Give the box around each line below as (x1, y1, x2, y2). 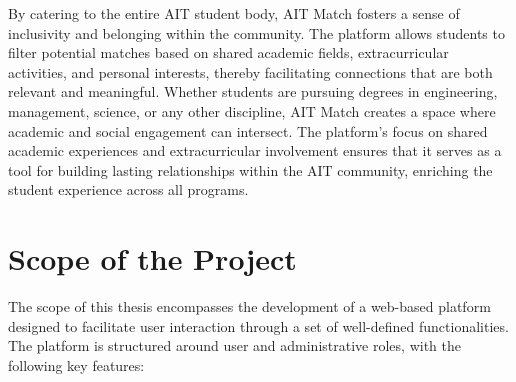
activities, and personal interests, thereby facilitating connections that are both (8, 61, 493, 82)
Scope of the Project (8, 238, 297, 279)
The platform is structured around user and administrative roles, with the (8, 335, 461, 356)
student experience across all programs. (8, 179, 249, 200)
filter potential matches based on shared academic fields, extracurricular (8, 42, 449, 63)
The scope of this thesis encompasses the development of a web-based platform (8, 296, 491, 317)
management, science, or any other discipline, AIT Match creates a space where (8, 100, 496, 121)
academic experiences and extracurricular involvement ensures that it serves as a (8, 140, 502, 161)
